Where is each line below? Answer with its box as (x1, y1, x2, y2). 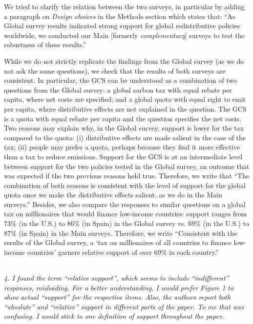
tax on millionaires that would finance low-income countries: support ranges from (4, 209, 247, 219)
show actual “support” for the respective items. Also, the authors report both (4, 292, 231, 302)
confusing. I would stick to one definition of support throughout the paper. (4, 311, 224, 321)
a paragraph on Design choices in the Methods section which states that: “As (4, 11, 235, 21)
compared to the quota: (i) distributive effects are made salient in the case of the (4, 132, 246, 142)
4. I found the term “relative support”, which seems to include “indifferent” (4, 273, 229, 283)
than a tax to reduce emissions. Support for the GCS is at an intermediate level (4, 151, 243, 161)
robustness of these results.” (4, 39, 86, 50)
